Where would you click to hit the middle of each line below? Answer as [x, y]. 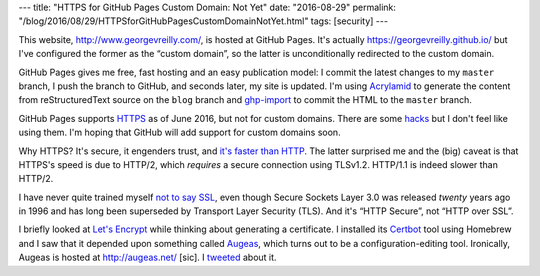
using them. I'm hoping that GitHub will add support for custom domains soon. [179, 132]
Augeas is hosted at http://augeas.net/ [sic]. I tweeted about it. [147, 257]
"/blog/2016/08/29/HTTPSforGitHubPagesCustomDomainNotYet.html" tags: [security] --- [203, 21]
